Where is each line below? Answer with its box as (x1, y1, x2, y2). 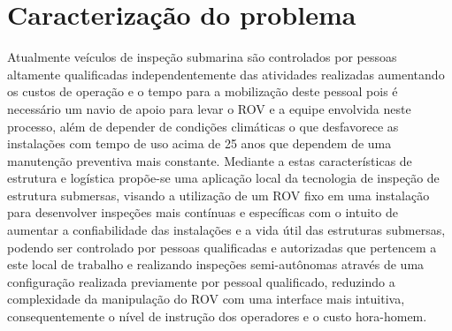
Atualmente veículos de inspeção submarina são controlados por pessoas (7, 48, 397, 66)
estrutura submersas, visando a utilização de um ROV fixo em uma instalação (7, 185, 430, 204)
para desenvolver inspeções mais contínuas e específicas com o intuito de (7, 203, 398, 222)
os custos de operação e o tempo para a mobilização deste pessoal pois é (7, 82, 398, 101)
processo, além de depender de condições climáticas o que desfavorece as (7, 117, 399, 135)
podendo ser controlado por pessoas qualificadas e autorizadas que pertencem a (7, 237, 437, 256)
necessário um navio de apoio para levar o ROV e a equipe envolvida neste (7, 99, 411, 117)
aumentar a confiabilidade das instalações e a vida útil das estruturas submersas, (7, 221, 446, 239)
